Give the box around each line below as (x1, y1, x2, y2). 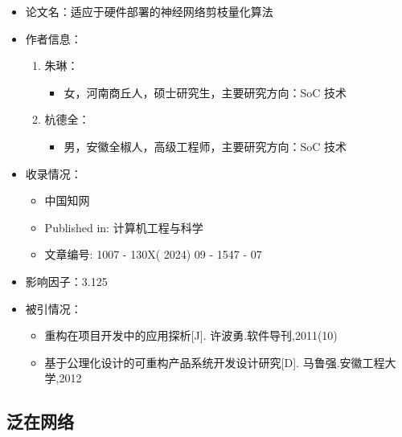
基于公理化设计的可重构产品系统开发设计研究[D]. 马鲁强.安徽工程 (44, 353, 385, 370)
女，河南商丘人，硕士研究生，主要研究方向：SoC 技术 (64, 84, 347, 100)
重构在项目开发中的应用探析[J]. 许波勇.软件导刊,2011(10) (44, 327, 338, 344)
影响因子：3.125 (25, 272, 108, 289)
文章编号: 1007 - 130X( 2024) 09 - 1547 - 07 (44, 246, 262, 263)
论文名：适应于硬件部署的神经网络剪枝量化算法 (25, 3, 273, 19)
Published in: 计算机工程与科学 (44, 218, 203, 235)
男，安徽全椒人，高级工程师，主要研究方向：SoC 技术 (64, 137, 347, 154)
